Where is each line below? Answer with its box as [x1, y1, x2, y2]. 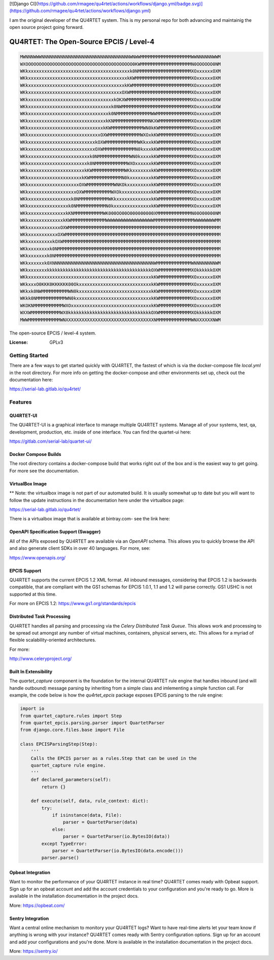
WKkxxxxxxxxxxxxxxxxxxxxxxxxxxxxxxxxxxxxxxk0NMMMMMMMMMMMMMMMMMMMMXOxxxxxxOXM [20, 68, 221, 74]
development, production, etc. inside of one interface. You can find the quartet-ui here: [9, 429, 191, 435]
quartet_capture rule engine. [30, 763, 106, 769]
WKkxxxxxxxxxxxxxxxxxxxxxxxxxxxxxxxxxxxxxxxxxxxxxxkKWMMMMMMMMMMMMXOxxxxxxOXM [20, 274, 221, 280]
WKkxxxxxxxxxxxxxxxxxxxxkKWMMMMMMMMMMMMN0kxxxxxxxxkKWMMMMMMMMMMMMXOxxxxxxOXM [20, 175, 221, 180]
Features [9, 399, 32, 406]
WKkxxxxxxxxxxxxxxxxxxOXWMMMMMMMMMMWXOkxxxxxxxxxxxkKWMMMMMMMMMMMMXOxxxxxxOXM [20, 189, 221, 195]
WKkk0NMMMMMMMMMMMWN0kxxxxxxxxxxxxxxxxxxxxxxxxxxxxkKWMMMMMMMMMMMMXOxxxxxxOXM [20, 295, 221, 302]
